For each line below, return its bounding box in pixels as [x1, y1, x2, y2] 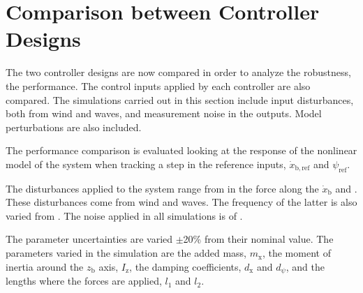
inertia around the [6, 259, 84, 273]
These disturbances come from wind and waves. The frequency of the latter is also [6, 195, 357, 209]
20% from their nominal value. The [183, 232, 334, 246]
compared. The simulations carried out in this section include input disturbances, [6, 92, 354, 107]
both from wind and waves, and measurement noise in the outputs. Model [6, 106, 322, 121]
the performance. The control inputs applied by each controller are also [6, 78, 311, 93]
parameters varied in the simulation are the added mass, [6, 246, 247, 260]
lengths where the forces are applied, [6, 273, 162, 288]
